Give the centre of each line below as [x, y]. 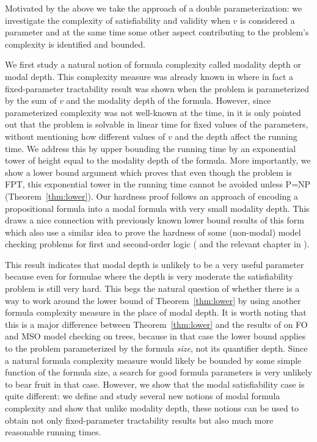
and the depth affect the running [236, 136]
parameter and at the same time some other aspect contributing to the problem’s [157, 32]
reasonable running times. [53, 432]
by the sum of [31, 100]
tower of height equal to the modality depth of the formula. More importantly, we [158, 160]
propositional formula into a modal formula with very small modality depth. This [157, 208]
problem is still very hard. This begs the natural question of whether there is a [152, 288]
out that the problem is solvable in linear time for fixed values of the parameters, [157, 124]
